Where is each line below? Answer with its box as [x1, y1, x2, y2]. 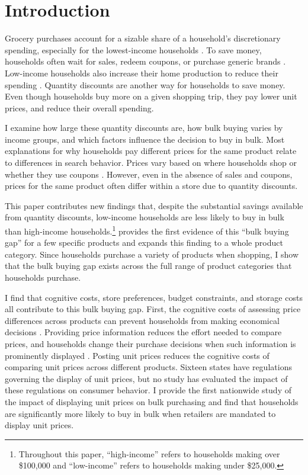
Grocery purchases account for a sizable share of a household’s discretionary [5, 32, 281, 44]
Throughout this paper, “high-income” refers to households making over [18, 447, 280, 460]
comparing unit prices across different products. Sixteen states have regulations [5, 361, 292, 373]
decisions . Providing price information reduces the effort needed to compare [5, 326, 282, 338]
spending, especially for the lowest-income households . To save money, [5, 43, 262, 56]
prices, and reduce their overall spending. [5, 101, 154, 114]
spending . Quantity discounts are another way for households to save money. [5, 78, 285, 91]
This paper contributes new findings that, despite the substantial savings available [5, 199, 303, 211]
